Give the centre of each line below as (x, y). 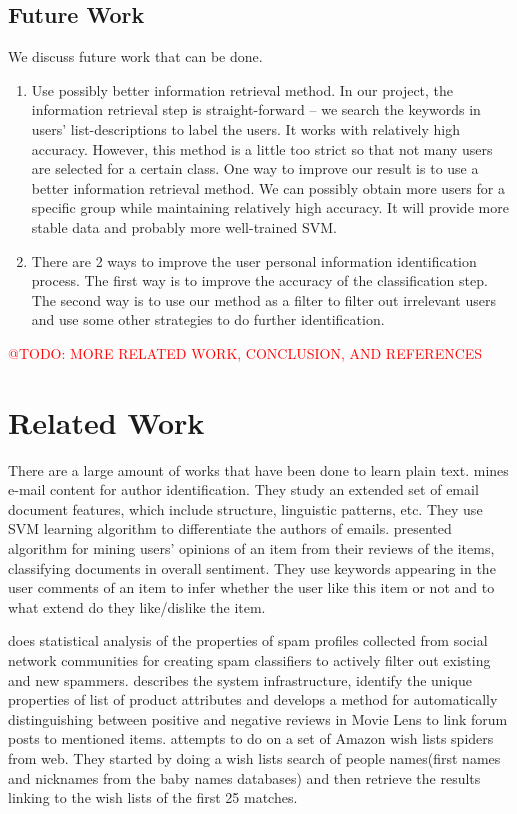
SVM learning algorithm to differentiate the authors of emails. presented (230, 528)
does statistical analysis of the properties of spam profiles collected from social (248, 640)
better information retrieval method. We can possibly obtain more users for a (268, 187)
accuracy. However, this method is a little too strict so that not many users (262, 148)
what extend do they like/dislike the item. (137, 606)
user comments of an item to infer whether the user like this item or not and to (251, 587)
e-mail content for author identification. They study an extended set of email (243, 489)
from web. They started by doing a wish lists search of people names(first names (254, 757)
